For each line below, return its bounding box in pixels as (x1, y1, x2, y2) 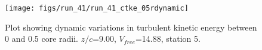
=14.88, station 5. (135, 32, 201, 45)
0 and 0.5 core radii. (5, 32, 78, 45)
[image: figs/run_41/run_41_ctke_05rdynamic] (5, 4, 189, 12)
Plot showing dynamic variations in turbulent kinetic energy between (5, 21, 257, 33)
